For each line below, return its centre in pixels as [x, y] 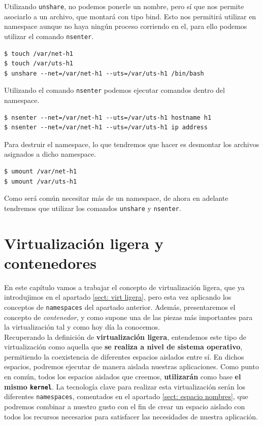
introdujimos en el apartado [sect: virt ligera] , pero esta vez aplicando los [118, 297]
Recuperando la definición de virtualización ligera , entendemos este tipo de [125, 337]
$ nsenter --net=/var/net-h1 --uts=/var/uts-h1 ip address [106, 128]
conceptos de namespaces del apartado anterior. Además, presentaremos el [120, 307]
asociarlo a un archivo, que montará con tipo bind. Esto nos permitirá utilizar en [130, 16]
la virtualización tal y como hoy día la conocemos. [82, 327]
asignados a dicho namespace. [50, 154]
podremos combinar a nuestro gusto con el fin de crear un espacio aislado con [125, 406]
